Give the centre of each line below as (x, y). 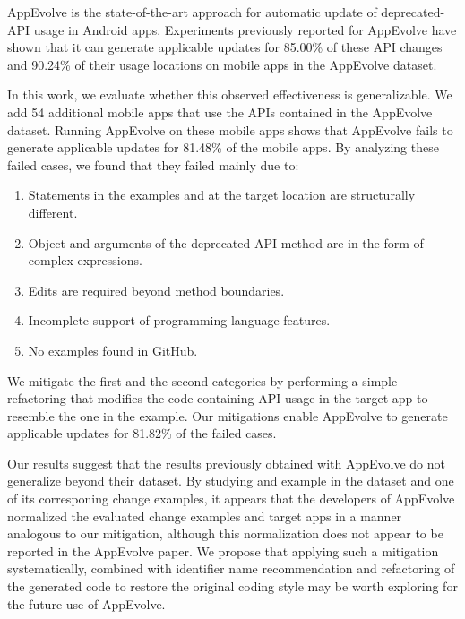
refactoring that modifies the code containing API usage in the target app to (218, 398)
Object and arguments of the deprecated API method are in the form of (226, 242)
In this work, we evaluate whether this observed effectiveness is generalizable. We (230, 95)
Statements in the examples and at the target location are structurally (222, 195)
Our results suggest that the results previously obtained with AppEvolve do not (226, 463)
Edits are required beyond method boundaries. (156, 290)
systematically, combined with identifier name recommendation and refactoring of (231, 568)
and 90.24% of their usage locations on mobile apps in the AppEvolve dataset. (222, 64)
